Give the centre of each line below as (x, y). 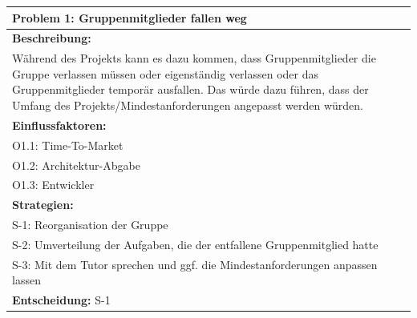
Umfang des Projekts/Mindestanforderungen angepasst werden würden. (188, 105)
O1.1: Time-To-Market (68, 145)
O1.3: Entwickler (53, 185)
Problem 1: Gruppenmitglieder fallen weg (130, 17)
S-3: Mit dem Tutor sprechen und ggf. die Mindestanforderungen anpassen (195, 264)
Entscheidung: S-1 (61, 300)
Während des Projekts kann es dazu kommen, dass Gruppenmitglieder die (194, 58)
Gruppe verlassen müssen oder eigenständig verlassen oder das (166, 73)
